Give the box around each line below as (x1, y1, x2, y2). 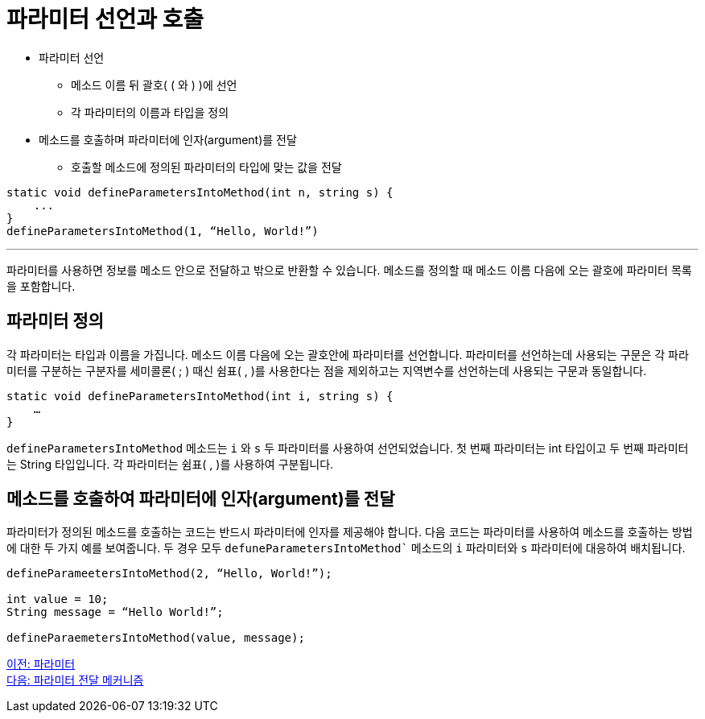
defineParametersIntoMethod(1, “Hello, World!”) (6, 224, 319, 238)
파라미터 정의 (6, 311, 104, 332)
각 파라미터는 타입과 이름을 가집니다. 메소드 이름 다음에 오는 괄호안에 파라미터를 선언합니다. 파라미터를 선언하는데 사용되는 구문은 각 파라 (6, 347, 689, 362)
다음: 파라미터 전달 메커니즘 (6, 673, 144, 688)
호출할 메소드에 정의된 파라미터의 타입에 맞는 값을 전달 (71, 159, 342, 174)
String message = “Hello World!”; (6, 605, 224, 619)
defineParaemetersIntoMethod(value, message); (6, 631, 305, 645)
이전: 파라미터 (6, 657, 76, 671)
